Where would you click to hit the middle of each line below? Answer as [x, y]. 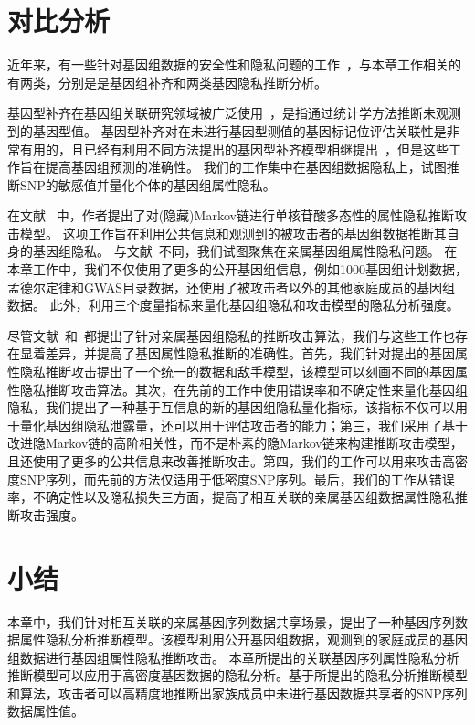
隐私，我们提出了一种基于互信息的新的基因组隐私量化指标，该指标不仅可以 [231, 407]
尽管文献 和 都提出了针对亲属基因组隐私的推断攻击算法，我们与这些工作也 [231, 335]
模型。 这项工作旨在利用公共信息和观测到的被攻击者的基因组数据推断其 [233, 233]
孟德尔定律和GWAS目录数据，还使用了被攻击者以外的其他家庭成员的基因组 [232, 287]
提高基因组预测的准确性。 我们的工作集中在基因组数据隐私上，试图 [246, 167]
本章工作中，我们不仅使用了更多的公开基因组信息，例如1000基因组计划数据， [237, 269]
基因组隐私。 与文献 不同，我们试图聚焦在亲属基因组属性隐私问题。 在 [245, 251]
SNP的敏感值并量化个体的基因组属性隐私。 [148, 184]
